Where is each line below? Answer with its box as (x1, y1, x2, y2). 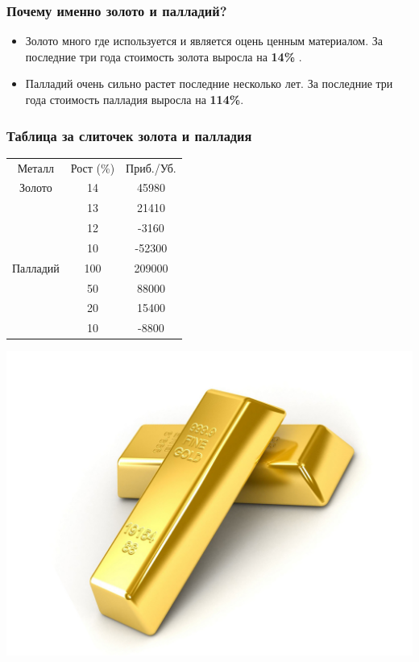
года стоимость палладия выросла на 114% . (25, 91, 244, 107)
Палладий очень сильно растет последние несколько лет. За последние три (25, 75, 393, 92)
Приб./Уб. (126, 159, 176, 176)
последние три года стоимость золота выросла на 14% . (25, 48, 302, 65)
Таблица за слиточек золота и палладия (6, 125, 252, 145)
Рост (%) (70, 159, 115, 176)
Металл (17, 159, 54, 176)
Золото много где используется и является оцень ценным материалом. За (25, 32, 383, 49)
